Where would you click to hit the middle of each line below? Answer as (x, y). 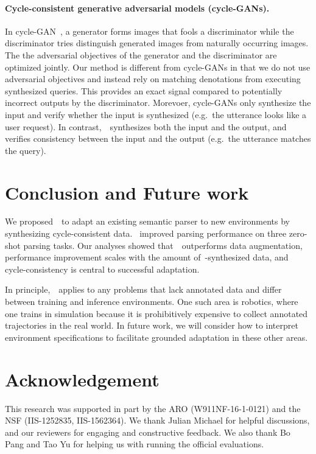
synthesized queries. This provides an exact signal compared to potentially (144, 90)
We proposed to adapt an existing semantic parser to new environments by (147, 221)
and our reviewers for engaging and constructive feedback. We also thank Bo (148, 432)
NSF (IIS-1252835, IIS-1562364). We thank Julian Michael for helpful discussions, (157, 420)
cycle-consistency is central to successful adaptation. (102, 269)
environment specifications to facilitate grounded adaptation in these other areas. (156, 337)
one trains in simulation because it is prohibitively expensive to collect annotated (156, 313)
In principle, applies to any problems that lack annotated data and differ (143, 289)
